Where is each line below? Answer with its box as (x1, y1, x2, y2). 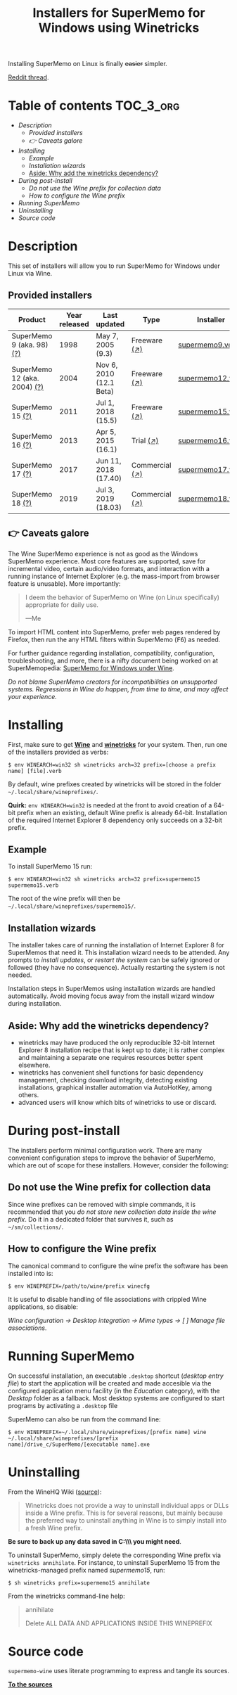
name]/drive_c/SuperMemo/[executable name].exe (8, 1440, 150, 1448)
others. (18, 1091, 39, 1099)
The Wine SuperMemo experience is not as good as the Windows (8, 549, 198, 558)
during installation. (8, 999, 62, 1008)
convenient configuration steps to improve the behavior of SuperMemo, (8, 1153, 216, 1162)
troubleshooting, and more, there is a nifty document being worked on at (8, 656, 219, 665)
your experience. (8, 692, 57, 701)
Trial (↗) (131, 435, 159, 445)
